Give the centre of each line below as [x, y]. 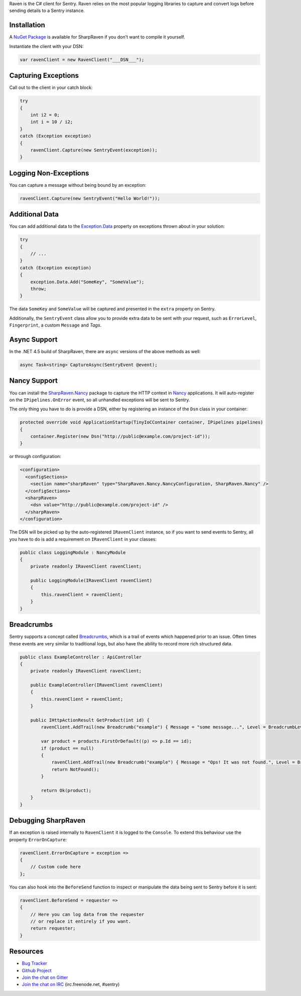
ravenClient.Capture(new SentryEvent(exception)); [94, 150]
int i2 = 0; [45, 115]
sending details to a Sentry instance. [47, 11]
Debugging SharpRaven [47, 820]
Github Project [37, 970]
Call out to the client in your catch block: [51, 87]
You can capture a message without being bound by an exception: [78, 185]
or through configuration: [35, 457]
